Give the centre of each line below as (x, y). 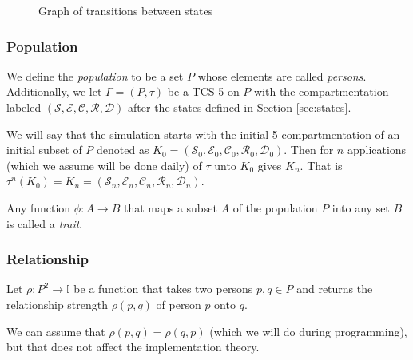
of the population (275, 207)
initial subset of (44, 150)
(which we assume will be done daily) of (104, 165)
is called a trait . (45, 223)
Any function (39, 207)
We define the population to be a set (95, 75)
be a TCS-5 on (203, 91)
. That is (321, 165)
